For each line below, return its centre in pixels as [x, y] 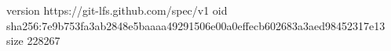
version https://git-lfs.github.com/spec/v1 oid [117, 10]
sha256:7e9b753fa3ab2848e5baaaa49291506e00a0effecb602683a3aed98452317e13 [196, 25]
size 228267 [33, 41]
